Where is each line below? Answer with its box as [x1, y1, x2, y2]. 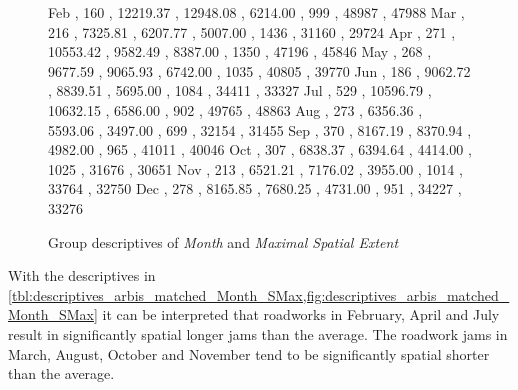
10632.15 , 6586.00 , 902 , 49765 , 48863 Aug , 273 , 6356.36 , [48, 99, 423, 120]
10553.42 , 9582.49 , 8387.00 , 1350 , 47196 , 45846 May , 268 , [48, 41, 432, 62]
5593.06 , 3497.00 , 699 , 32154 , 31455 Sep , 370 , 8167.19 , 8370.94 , [48, 119, 472, 140]
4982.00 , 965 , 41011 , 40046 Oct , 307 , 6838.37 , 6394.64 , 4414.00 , [48, 139, 472, 160]
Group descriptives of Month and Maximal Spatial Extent [48, 231, 399, 252]
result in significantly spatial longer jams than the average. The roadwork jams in [8, 323, 508, 344]
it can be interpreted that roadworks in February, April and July [102, 304, 500, 325]
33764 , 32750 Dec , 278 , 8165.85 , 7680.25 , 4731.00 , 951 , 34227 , [48, 178, 462, 199]
